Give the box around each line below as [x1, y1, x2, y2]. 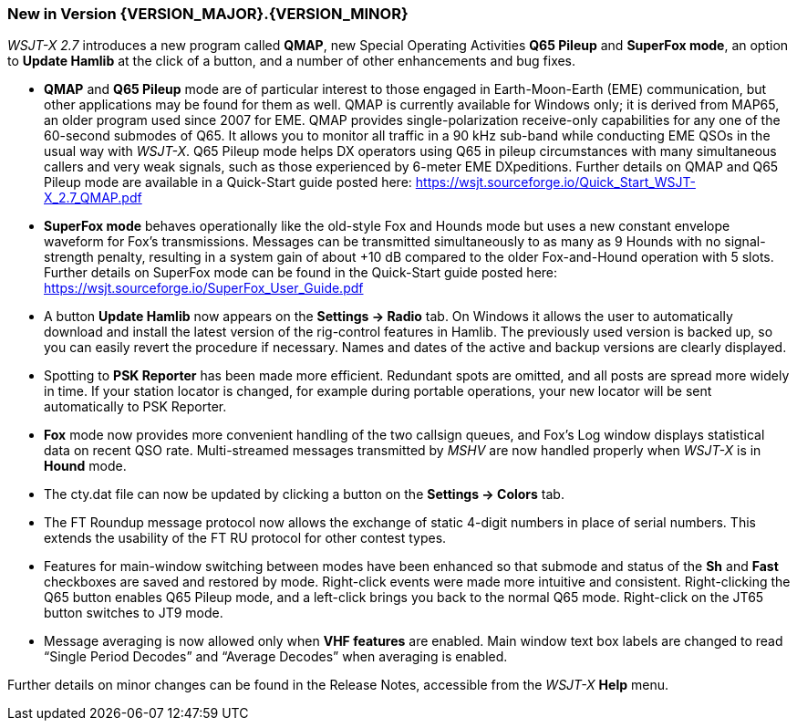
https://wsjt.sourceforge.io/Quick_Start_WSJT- [415, 174, 696, 191]
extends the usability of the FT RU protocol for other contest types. [44, 530, 447, 546]
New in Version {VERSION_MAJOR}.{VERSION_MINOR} [7, 5, 409, 23]
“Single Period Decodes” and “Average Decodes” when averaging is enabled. [44, 649, 508, 665]
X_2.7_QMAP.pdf [44, 190, 142, 206]
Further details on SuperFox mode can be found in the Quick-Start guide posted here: [44, 265, 558, 281]
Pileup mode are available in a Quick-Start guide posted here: [44, 174, 412, 191]
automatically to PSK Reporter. [44, 399, 227, 415]
